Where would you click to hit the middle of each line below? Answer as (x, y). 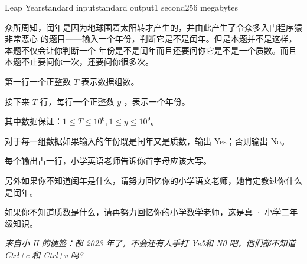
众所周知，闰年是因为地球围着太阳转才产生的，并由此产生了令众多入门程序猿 (153, 27)
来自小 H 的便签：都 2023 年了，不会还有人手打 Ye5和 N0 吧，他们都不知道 (150, 243)
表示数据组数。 (110, 81)
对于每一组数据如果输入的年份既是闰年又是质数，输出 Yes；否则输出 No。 (147, 141)
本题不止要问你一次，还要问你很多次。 (79, 62)
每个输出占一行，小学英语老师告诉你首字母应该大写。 (108, 161)
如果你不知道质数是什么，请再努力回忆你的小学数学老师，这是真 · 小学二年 (151, 212)
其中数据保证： (34, 121)
